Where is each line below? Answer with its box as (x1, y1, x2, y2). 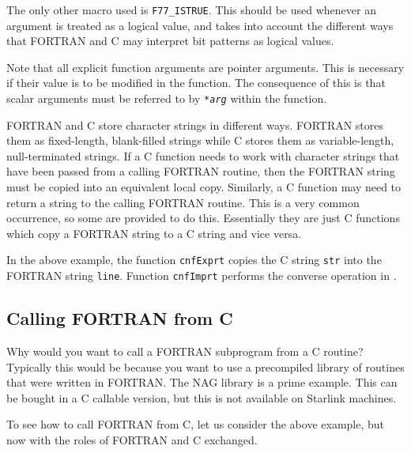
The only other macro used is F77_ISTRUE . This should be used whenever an (6, 2, 376, 17)
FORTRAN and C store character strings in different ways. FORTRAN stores (6, 116, 384, 133)
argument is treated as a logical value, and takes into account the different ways (6, 17, 394, 33)
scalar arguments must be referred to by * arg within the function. (6, 90, 327, 107)
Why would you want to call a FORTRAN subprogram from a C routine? (6, 342, 364, 359)
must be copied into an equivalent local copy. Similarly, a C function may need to (6, 179, 402, 195)
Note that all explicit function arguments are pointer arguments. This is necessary (6, 59, 405, 75)
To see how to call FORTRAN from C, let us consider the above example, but (6, 416, 385, 432)
